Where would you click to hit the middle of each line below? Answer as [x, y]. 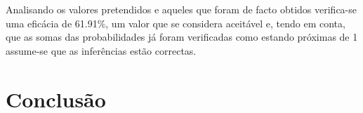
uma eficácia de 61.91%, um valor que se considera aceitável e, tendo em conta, [176, 23]
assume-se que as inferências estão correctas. [101, 50]
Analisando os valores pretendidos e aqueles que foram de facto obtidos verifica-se [181, 9]
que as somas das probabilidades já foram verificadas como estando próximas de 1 [182, 37]
